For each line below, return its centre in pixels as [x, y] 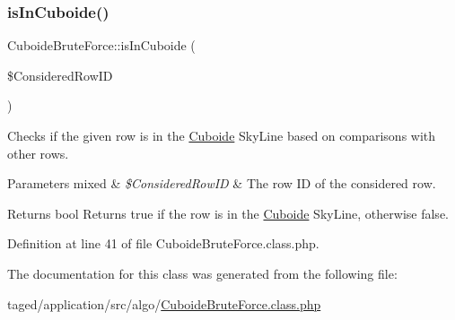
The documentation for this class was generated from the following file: [202, 273]
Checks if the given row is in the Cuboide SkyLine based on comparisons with [222, 135]
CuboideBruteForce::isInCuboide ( [101, 45]
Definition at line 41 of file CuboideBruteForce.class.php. [163, 243]
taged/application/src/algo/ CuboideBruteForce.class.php [164, 303]
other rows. [38, 153]
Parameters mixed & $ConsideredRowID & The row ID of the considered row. [222, 183]
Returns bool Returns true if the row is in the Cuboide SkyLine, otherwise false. [228, 213]
